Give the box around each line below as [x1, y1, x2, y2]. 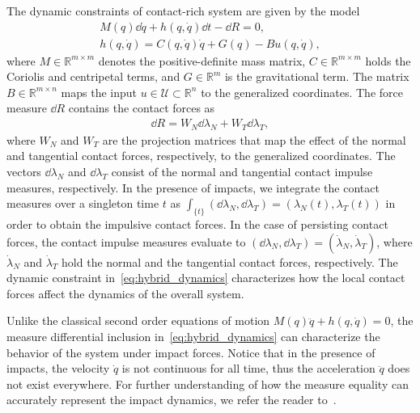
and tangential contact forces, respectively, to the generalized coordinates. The [6, 147, 396, 164]
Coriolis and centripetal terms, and [6, 68, 180, 85]
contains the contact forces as [68, 99, 215, 116]
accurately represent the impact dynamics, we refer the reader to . [6, 391, 337, 408]
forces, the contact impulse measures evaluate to [6, 233, 246, 250]
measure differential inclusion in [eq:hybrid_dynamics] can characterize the [6, 328, 380, 344]
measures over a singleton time [6, 195, 159, 212]
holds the [365, 52, 411, 69]
